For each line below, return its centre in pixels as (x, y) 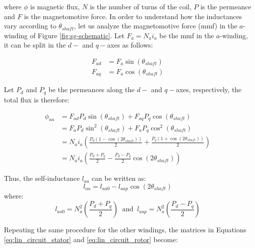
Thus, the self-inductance (42, 178)
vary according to (30, 26)
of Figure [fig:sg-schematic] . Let (77, 35)
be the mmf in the (187, 35)
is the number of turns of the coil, (141, 6)
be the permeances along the (91, 89)
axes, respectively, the (209, 89)
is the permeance (226, 6)
